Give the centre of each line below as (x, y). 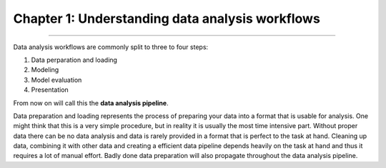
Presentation (50, 90)
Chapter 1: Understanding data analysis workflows (167, 19)
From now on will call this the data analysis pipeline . (91, 103)
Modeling (45, 70)
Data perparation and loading (74, 60)
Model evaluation (56, 80)
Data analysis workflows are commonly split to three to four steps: (111, 47)
